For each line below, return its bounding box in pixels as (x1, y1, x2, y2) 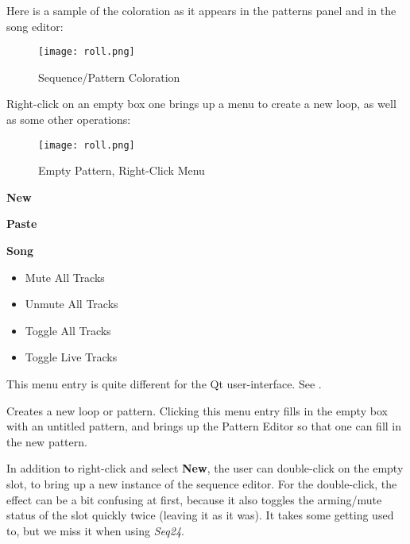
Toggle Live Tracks (25, 349, 118, 365)
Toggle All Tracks (25, 322, 111, 338)
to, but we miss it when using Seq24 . (6, 522, 184, 538)
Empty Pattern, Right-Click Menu (38, 162, 205, 179)
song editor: (6, 17, 64, 34)
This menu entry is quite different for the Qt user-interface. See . (6, 376, 322, 392)
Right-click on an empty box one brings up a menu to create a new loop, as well (6, 95, 396, 112)
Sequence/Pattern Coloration (38, 68, 180, 85)
